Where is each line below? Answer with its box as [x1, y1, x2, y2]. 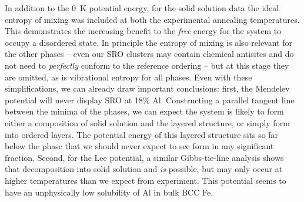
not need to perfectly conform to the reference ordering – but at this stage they [5, 59, 289, 71]
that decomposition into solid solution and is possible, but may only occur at [5, 163, 283, 175]
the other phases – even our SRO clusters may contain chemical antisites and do [5, 48, 294, 60]
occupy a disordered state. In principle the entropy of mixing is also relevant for [5, 36, 292, 48]
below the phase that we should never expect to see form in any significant [5, 140, 274, 152]
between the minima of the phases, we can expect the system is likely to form [5, 105, 284, 117]
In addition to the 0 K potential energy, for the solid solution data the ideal [5, 2, 279, 14]
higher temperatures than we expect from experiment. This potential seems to [5, 174, 286, 186]
